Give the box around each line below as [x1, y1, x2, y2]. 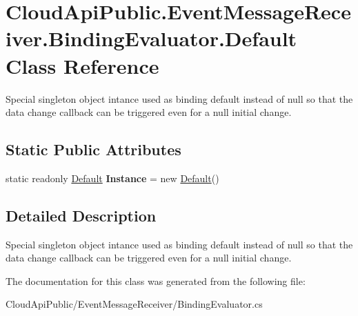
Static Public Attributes [6, 139, 181, 160]
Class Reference [6, 51, 159, 79]
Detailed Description [6, 204, 157, 226]
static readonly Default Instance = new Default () [6, 170, 219, 185]
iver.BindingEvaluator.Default [6, 24, 297, 52]
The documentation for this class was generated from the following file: [6, 273, 306, 288]
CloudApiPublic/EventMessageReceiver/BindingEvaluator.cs [6, 297, 263, 311]
